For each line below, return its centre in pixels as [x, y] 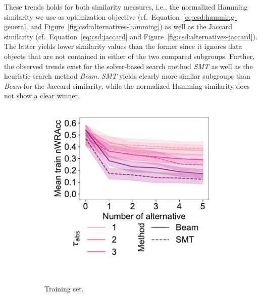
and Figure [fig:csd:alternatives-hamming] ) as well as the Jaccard [131, 26]
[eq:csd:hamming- [210, 16]
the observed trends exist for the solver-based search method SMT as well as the [128, 66]
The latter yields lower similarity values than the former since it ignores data [123, 46]
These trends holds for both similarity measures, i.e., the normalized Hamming [126, 7]
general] [16, 26]
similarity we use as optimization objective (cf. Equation [92, 16]
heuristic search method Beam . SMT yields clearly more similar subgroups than [127, 76]
